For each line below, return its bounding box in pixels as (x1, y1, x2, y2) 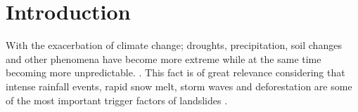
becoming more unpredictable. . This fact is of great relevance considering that (6, 65, 345, 80)
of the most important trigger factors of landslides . (6, 92, 228, 107)
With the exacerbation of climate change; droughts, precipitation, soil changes (6, 38, 342, 52)
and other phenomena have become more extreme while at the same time (6, 51, 321, 66)
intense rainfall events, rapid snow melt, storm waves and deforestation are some (6, 78, 352, 93)
